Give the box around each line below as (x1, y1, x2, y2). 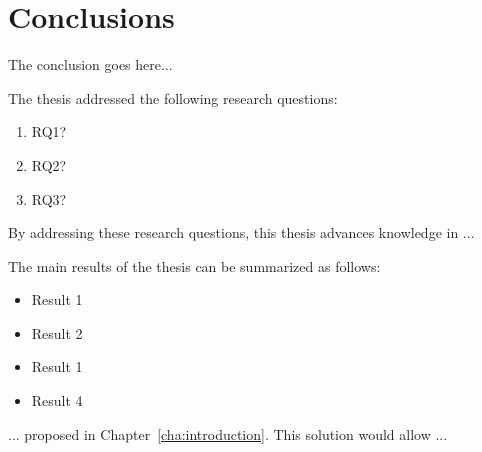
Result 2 (31, 322, 83, 343)
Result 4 (31, 390, 83, 411)
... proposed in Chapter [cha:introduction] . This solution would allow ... (8, 423, 448, 444)
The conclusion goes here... (8, 54, 173, 75)
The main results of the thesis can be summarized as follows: (8, 255, 381, 276)
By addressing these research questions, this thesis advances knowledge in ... (8, 222, 475, 243)
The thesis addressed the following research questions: (8, 87, 338, 108)
